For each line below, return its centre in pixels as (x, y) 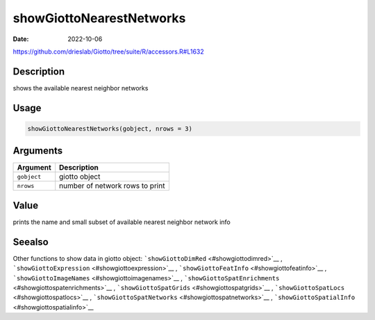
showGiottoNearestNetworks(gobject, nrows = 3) (110, 128)
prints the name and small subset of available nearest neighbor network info (122, 222)
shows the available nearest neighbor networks (81, 88)
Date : (21, 39)
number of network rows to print (112, 186)
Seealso (31, 242)
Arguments (38, 151)
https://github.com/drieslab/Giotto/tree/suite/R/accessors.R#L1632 (108, 51)
